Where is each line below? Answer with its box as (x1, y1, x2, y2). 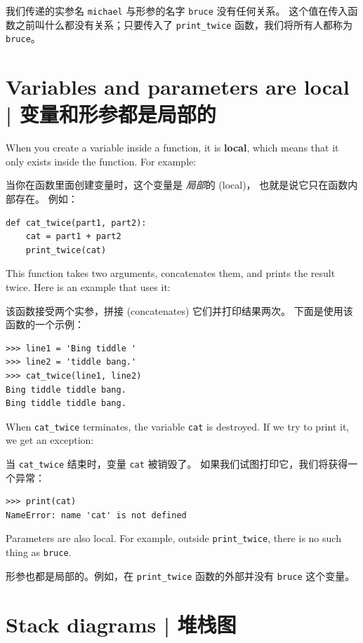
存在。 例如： (15, 191, 78, 206)
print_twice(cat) (25, 245, 107, 255)
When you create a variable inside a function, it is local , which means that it (6, 140, 339, 155)
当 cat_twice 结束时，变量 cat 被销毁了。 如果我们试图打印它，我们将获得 (6, 456, 348, 471)
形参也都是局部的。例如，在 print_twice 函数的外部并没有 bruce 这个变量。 (6, 568, 355, 583)
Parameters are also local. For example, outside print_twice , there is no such (6, 531, 341, 546)
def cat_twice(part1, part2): (6, 217, 147, 228)
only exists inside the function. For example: (6, 154, 197, 168)
